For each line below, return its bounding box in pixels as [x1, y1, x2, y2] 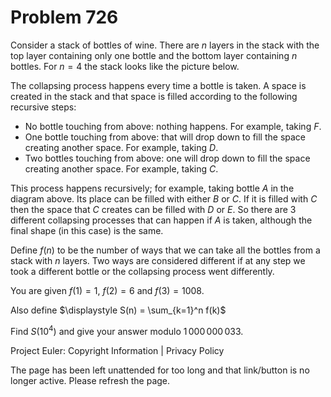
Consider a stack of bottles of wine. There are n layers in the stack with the [10, 39, 320, 51]
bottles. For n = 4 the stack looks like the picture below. [10, 60, 240, 72]
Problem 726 [10, 6, 119, 29]
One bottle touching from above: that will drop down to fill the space [24, 131, 307, 143]
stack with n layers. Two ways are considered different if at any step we [10, 254, 306, 266]
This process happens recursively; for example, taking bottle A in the [10, 182, 295, 194]
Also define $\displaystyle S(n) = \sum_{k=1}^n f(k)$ [10, 304, 227, 316]
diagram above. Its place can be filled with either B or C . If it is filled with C [10, 192, 318, 205]
